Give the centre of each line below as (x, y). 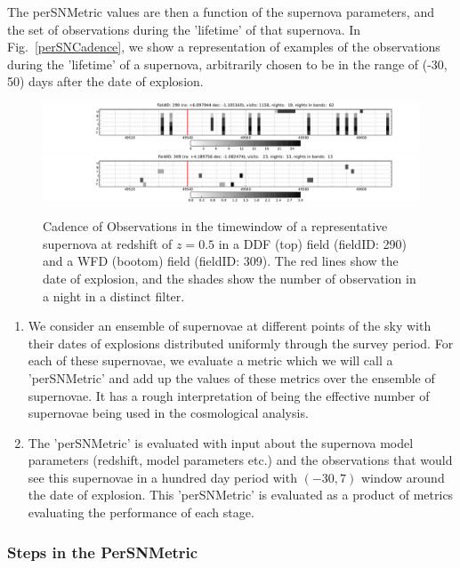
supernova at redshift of (108, 243)
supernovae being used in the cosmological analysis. (168, 413)
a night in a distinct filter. (114, 296)
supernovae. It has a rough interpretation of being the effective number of (229, 395)
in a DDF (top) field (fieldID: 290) (312, 243)
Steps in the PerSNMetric (103, 552)
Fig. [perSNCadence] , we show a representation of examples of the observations (224, 47)
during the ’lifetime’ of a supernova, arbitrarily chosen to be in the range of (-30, (227, 64)
